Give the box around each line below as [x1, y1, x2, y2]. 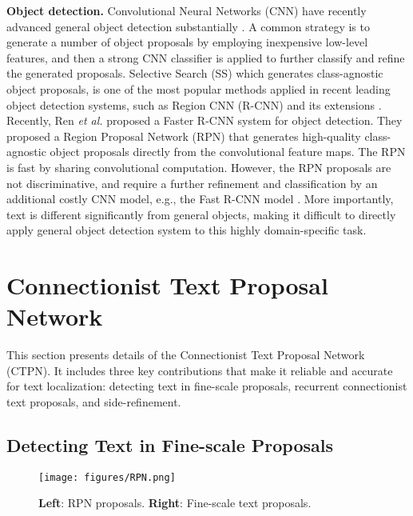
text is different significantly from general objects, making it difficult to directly [6, 206, 396, 222]
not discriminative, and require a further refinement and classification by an [6, 174, 378, 191]
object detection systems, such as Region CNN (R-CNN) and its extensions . [6, 96, 382, 113]
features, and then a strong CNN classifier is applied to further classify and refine [6, 49, 405, 66]
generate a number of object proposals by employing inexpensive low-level [6, 34, 368, 50]
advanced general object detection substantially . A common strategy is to [6, 18, 370, 34]
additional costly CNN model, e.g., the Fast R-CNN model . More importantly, [6, 190, 394, 207]
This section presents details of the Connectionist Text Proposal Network [6, 346, 365, 363]
